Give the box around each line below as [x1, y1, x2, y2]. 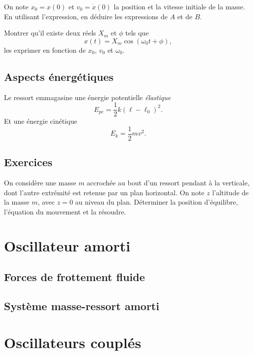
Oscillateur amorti [4, 235, 131, 255]
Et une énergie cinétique [4, 116, 77, 126]
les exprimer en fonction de [4, 44, 86, 55]
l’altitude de [212, 187, 249, 197]
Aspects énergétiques [4, 69, 114, 84]
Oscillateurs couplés [4, 332, 142, 352]
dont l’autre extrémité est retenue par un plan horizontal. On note [4, 187, 205, 197]
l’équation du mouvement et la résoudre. [4, 206, 126, 216]
